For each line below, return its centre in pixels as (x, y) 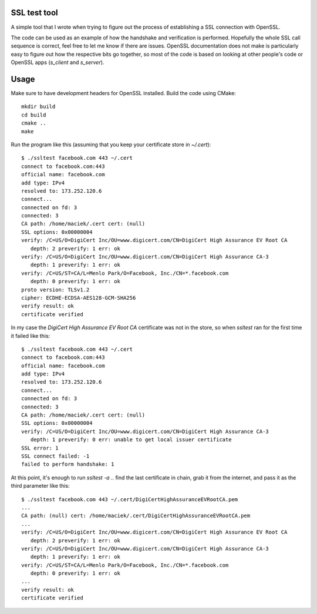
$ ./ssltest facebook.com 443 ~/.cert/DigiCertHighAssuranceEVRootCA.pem (130, 499)
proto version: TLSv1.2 (55, 290)
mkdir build (38, 107)
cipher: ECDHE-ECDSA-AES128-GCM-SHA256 (79, 298)
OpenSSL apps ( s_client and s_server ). (58, 62)
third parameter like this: (40, 486)
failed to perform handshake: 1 (68, 464)
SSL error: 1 (40, 448)
